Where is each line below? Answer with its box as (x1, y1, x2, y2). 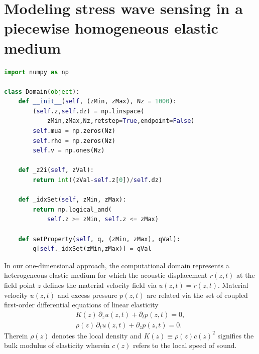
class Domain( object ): (4, 88, 80, 95)
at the (236, 270, 255, 280)
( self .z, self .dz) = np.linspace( (33, 107, 145, 115)
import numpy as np (4, 68, 69, 76)
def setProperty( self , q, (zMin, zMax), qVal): (18, 235, 180, 243)
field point (4, 279, 36, 290)
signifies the (217, 330, 254, 340)
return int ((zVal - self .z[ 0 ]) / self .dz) (33, 176, 163, 184)
